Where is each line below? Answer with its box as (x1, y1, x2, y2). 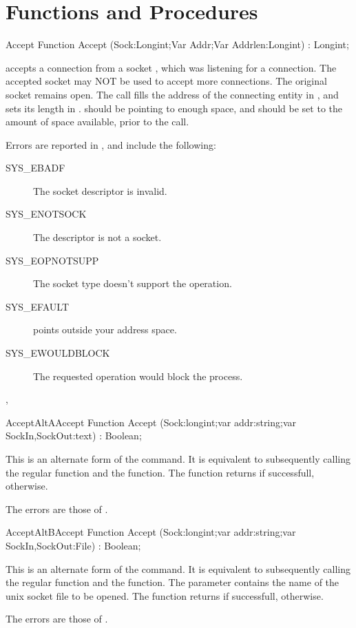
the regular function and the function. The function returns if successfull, (6, 465, 315, 479)
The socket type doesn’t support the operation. (33, 276, 232, 291)
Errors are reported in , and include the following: (6, 137, 216, 151)
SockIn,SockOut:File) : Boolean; (6, 538, 141, 552)
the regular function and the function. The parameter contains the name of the (6, 575, 339, 589)
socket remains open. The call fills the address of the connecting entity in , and (6, 87, 339, 101)
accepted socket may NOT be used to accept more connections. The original (6, 74, 327, 88)
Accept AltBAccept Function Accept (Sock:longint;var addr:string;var (6, 525, 296, 539)
